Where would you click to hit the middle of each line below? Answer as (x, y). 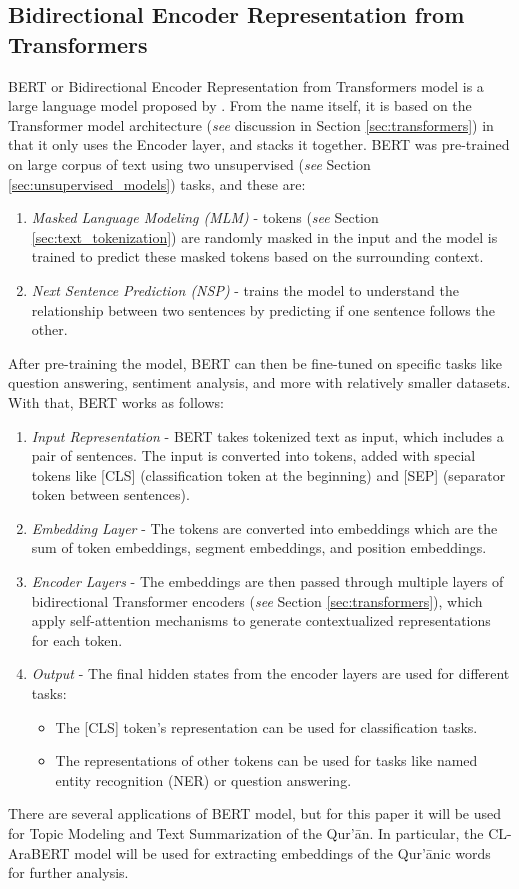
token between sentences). (110, 494)
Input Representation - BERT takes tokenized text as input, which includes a (267, 435)
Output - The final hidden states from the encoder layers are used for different (270, 673)
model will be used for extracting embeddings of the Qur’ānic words (282, 852)
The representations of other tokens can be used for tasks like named (266, 760)
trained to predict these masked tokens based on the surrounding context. (257, 256)
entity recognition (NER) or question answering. (203, 779)
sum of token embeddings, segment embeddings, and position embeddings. (259, 547)
